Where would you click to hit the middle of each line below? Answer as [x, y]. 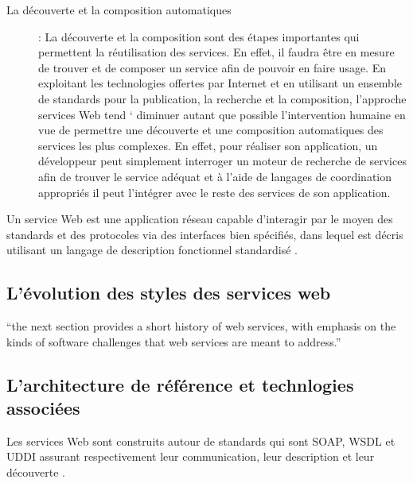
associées [43, 408]
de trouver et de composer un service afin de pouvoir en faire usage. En [212, 67]
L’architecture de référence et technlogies [180, 384]
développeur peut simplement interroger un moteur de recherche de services [222, 161]
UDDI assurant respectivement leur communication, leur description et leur [191, 456]
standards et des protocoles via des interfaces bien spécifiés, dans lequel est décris [205, 234]
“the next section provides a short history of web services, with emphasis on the [201, 326]
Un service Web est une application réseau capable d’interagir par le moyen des [200, 219]
